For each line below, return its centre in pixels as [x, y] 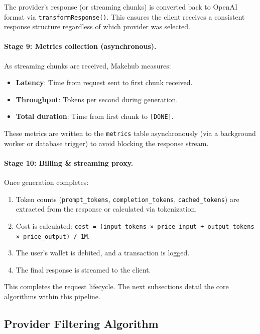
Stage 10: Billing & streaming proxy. [69, 162]
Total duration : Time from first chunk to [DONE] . [95, 116]
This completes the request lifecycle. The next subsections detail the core [116, 286]
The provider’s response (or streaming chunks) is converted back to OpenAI [121, 7]
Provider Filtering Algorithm [81, 324]
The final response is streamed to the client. [83, 269]
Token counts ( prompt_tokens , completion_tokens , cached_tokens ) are [127, 199]
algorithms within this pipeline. [52, 296]
